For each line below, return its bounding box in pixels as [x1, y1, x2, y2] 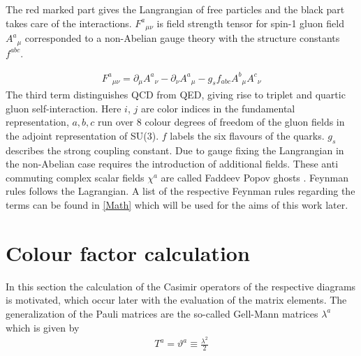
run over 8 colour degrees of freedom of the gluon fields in [98, 114, 345, 129]
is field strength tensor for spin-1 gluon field [156, 15, 344, 30]
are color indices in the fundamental [140, 101, 295, 115]
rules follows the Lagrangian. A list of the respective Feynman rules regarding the [6, 184, 355, 198]
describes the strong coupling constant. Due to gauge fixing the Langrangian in [6, 142, 344, 157]
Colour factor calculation [6, 238, 250, 267]
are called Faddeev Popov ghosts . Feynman [161, 170, 348, 184]
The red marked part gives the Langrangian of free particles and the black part [6, 2, 345, 16]
